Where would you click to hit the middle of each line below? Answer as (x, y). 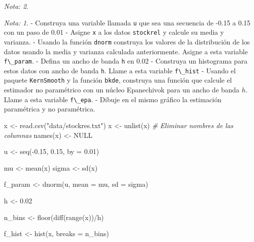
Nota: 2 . (16, 6)
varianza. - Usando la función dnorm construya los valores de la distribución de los (127, 41)
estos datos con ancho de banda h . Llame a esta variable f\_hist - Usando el (120, 70)
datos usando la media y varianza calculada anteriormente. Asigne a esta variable (126, 51)
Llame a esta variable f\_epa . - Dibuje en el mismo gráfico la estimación (113, 99)
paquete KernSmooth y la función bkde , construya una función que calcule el (118, 80)
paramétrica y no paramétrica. (50, 109)
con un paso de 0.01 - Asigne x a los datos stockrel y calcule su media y (114, 32)
